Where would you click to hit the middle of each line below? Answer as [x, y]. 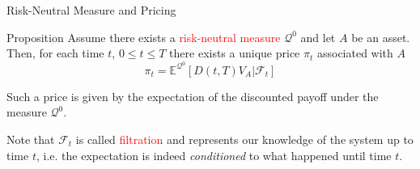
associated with [355, 53]
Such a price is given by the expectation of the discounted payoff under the [193, 96]
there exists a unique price [235, 53]
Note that [31, 139]
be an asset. [381, 37]
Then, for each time [55, 53]
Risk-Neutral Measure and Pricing [91, 10]
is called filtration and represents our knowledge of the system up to [244, 139]
